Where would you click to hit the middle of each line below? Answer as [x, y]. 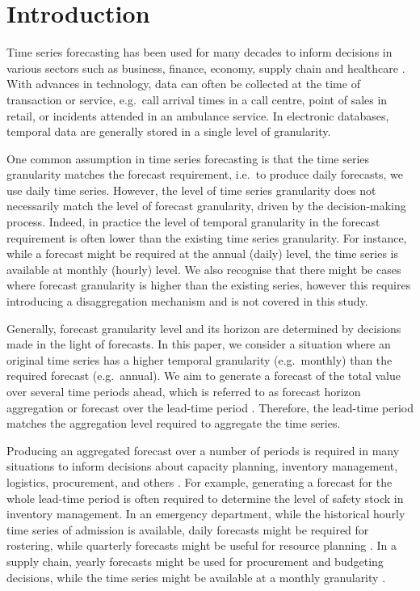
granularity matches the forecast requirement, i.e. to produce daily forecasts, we [205, 174]
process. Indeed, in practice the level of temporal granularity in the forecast [193, 222]
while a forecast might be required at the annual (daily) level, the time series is [202, 253]
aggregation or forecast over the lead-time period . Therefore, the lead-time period [210, 407]
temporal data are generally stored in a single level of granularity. [169, 131]
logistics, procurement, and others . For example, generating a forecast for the [199, 481]
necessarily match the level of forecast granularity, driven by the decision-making [206, 206]
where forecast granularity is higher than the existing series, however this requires [209, 285]
